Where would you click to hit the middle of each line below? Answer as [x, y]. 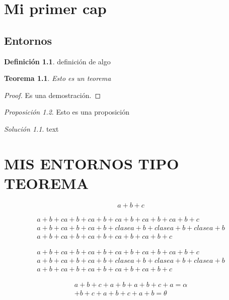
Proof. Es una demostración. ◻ [53, 95]
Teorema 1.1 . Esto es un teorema [58, 78]
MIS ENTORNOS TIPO [92, 163]
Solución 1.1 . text [31, 128]
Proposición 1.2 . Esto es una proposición [67, 112]
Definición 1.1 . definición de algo [57, 61]
